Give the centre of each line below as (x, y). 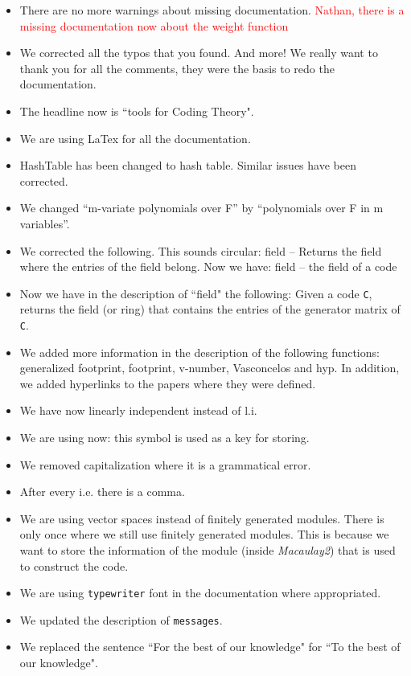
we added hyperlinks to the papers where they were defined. (168, 383)
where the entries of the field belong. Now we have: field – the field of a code (208, 266)
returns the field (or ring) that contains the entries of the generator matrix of (210, 309)
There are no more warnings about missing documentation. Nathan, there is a (212, 10)
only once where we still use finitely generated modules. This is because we (204, 534)
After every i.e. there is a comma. (102, 492)
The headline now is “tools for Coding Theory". (137, 111)
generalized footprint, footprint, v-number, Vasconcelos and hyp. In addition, (210, 368)
